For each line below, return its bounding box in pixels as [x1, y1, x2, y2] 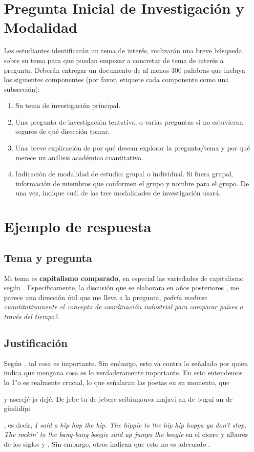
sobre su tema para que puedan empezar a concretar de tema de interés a [4, 55, 224, 65]
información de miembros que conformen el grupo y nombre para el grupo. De [15, 178, 249, 188]
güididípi [4, 403, 30, 413]
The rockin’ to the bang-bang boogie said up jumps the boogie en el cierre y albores [4, 429, 248, 439]
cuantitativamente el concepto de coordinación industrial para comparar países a [4, 301, 243, 312]
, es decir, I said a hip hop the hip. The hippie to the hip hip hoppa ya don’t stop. [4, 419, 247, 430]
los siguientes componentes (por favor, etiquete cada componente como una [4, 74, 229, 85]
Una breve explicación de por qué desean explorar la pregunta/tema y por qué [15, 143, 250, 153]
